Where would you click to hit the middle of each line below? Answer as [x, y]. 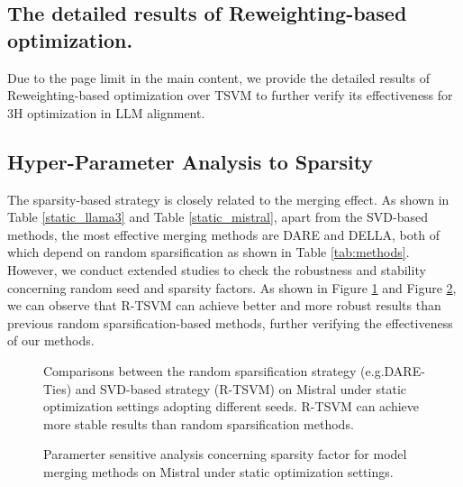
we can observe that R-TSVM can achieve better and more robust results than [224, 305]
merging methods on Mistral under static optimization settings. [218, 471]
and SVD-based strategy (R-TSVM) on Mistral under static [241, 388]
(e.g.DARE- [393, 370]
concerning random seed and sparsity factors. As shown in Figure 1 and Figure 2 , [232, 287]
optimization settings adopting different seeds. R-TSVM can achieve [231, 406]
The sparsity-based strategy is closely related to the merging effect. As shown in [228, 199]
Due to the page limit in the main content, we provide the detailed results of [219, 77]
